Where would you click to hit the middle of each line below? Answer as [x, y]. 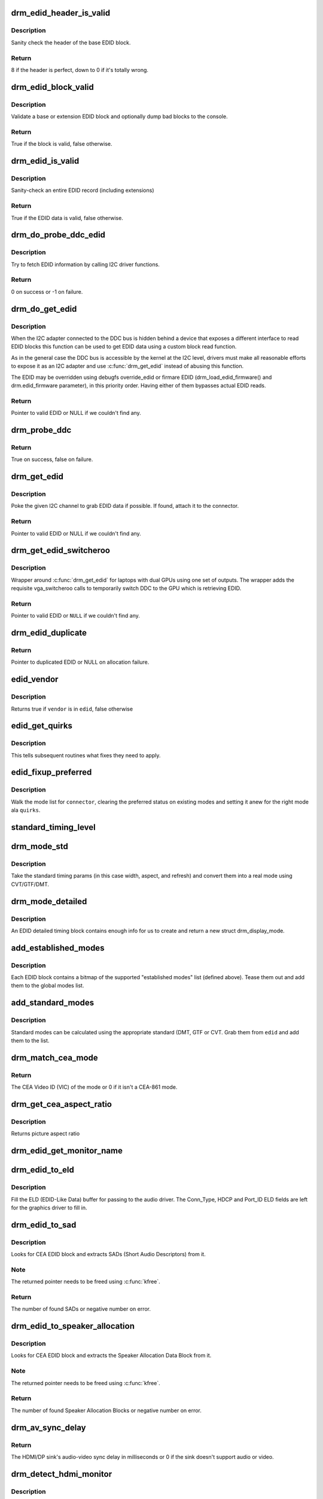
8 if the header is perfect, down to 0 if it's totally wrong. [80, 70]
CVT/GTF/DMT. [30, 884]
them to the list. [30, 1041]
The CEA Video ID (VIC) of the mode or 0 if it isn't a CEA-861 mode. [94, 1087]
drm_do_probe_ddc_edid [58, 235]
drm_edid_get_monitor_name [67, 1151]
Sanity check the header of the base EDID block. [71, 43]
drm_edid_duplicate [49, 633]
